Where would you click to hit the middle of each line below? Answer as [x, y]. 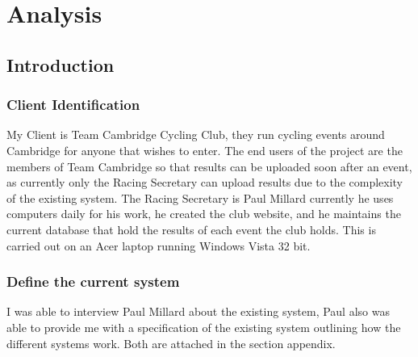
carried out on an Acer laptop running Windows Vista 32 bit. [159, 245]
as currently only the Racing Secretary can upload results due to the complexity [205, 182]
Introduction [61, 64]
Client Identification [73, 105]
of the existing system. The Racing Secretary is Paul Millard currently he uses [200, 197]
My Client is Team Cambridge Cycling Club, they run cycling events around [196, 134]
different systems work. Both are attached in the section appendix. [171, 343]
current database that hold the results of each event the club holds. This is [191, 229]
